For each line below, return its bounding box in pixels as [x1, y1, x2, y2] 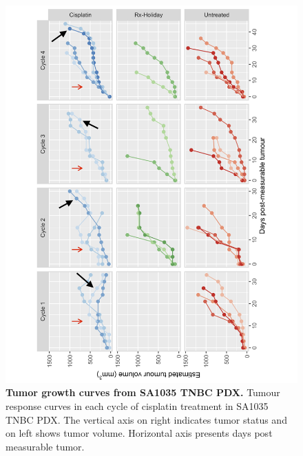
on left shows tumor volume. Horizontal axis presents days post [6, 426, 273, 440]
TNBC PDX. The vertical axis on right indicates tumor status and [6, 412, 287, 426]
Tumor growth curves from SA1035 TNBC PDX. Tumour [6, 385, 280, 400]
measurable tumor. [6, 439, 85, 453]
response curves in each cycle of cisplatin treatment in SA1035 [6, 399, 269, 413]
